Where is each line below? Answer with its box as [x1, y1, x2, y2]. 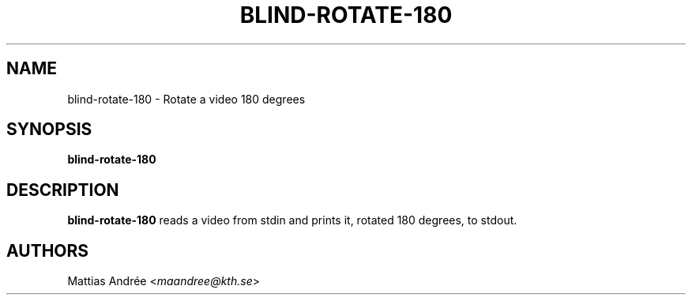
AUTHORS [6, 240, 89, 261]
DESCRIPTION [6, 179, 119, 200]
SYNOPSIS [6, 119, 92, 140]
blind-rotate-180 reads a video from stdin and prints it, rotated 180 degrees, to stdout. [67, 213, 517, 228]
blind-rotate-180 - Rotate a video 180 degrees [67, 92, 306, 106]
